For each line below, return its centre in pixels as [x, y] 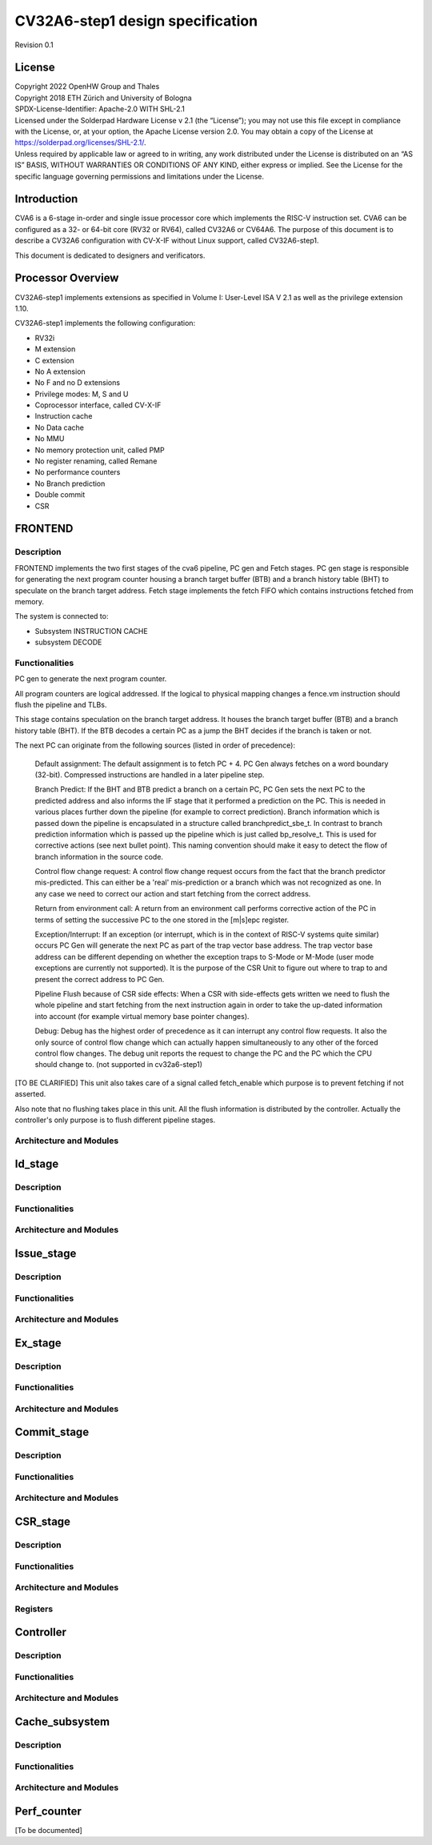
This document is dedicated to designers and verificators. [110, 255]
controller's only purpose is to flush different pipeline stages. [115, 1120]
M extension [55, 349]
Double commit [60, 495]
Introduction [46, 199]
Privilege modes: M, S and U [82, 394]
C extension [55, 360]
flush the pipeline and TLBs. [61, 705]
